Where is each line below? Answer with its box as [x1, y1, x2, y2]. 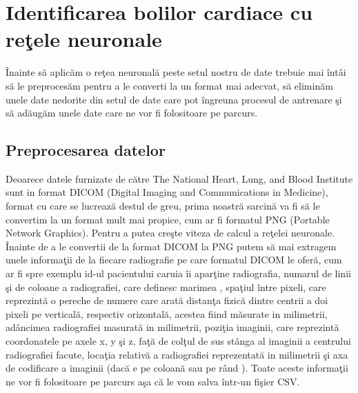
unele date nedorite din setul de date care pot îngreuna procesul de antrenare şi [6, 92, 342, 106]
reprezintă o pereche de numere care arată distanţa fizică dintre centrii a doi [6, 293, 328, 308]
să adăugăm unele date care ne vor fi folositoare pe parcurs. [6, 105, 258, 120]
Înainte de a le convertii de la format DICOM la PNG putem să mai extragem [6, 239, 337, 253]
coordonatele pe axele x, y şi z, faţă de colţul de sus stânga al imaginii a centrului [6, 334, 351, 348]
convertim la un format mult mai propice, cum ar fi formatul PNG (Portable [6, 212, 330, 226]
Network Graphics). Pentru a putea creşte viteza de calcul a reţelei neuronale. [6, 225, 335, 240]
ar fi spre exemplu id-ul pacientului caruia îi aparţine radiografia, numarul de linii [6, 266, 351, 281]
